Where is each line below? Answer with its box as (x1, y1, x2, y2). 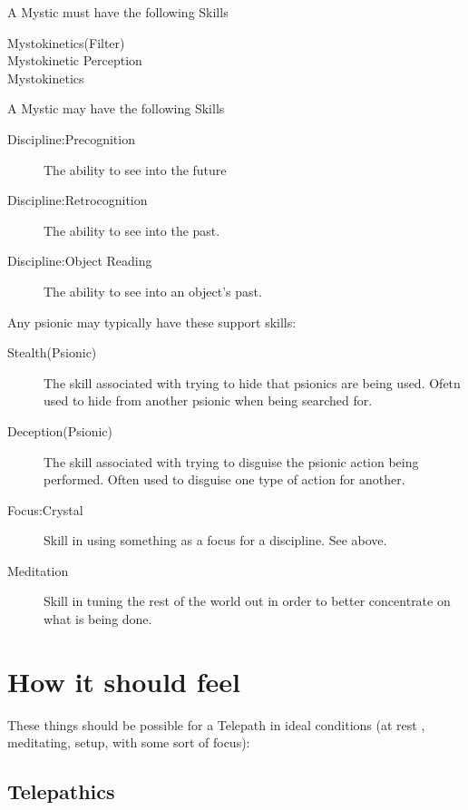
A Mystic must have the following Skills (7, 3, 229, 21)
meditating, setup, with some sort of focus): (7, 733, 250, 752)
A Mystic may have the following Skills (7, 99, 225, 118)
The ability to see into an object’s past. (44, 281, 262, 300)
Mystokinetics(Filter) (7, 33, 125, 52)
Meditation (7, 561, 69, 580)
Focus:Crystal (7, 500, 83, 519)
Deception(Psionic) (7, 421, 112, 440)
